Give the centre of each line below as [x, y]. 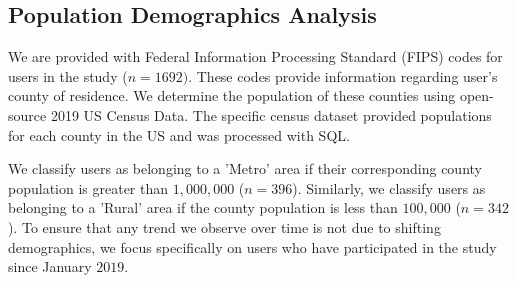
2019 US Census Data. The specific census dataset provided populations [271, 114]
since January [50, 266]
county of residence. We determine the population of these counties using [232, 95]
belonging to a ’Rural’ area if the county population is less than [203, 207]
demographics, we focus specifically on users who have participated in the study [252, 246]
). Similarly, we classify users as [389, 187]
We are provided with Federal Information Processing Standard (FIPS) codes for [255, 56]
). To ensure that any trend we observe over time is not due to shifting [224, 226]
